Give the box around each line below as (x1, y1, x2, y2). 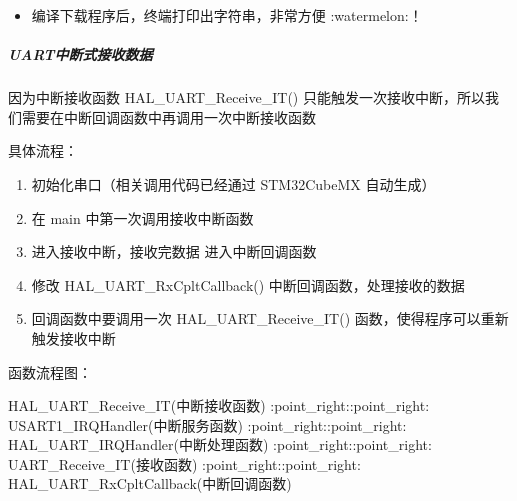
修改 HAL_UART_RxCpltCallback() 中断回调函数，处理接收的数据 (31, 274, 465, 295)
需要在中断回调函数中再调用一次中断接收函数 (21, 106, 316, 127)
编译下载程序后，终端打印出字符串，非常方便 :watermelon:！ (31, 5, 423, 25)
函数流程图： (8, 361, 92, 382)
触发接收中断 (31, 327, 116, 348)
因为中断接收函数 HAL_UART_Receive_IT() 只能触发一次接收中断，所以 (8, 87, 485, 108)
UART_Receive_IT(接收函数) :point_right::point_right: (8, 453, 361, 474)
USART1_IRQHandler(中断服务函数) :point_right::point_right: (8, 414, 407, 435)
